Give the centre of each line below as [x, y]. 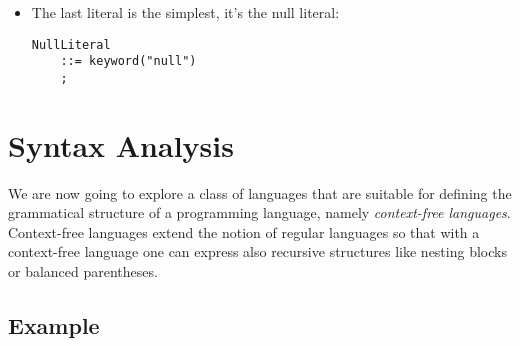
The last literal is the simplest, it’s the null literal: [185, 12]
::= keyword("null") [128, 61]
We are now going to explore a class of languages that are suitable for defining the [260, 192]
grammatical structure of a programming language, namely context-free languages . [259, 212]
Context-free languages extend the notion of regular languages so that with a [244, 231]
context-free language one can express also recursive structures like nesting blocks [257, 251]
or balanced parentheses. [83, 271]
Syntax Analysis [121, 144]
